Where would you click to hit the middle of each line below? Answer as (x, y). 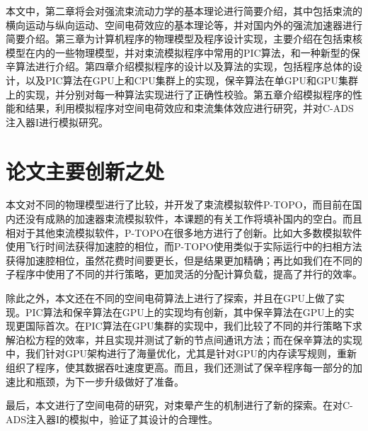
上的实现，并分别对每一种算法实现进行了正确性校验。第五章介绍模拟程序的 (179, 94)
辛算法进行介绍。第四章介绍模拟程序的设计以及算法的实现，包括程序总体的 (179, 66)
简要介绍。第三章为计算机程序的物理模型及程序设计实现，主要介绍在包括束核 (184, 39)
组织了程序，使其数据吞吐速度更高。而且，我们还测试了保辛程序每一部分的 (179, 367)
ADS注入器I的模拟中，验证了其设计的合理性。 (112, 419)
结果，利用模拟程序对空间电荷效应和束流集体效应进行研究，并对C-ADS (189, 108)
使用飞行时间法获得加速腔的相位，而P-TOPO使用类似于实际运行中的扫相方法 (184, 246)
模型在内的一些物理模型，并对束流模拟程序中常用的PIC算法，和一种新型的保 (183, 52)
